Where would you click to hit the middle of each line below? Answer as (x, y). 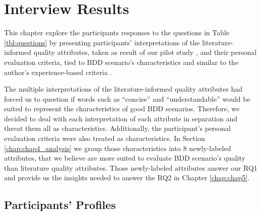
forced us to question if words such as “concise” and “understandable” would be (127, 98)
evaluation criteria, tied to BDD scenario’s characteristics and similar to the (121, 62)
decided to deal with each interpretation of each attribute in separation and (121, 118)
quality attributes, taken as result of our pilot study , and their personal (145, 52)
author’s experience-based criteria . (58, 72)
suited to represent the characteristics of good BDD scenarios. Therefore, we (122, 109)
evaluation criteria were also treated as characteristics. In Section (105, 138)
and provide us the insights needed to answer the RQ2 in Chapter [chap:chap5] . (127, 177)
